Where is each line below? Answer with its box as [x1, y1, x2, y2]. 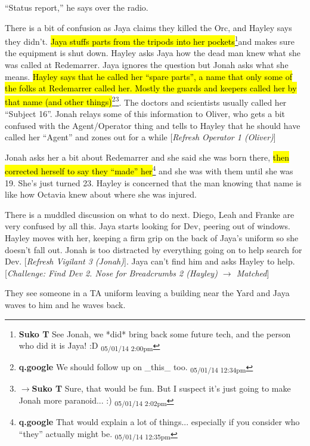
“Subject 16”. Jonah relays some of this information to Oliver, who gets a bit [5, 107, 286, 120]
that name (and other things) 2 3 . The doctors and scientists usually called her [5, 94, 287, 108]
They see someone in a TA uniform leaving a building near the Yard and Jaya [5, 287, 290, 299]
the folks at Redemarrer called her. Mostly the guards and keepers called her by [5, 82, 297, 94]
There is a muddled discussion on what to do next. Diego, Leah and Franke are [5, 208, 294, 220]
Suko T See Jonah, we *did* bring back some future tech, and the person [18, 327, 291, 340]
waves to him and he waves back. [5, 299, 126, 311]
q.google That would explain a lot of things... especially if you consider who [18, 416, 300, 428]
